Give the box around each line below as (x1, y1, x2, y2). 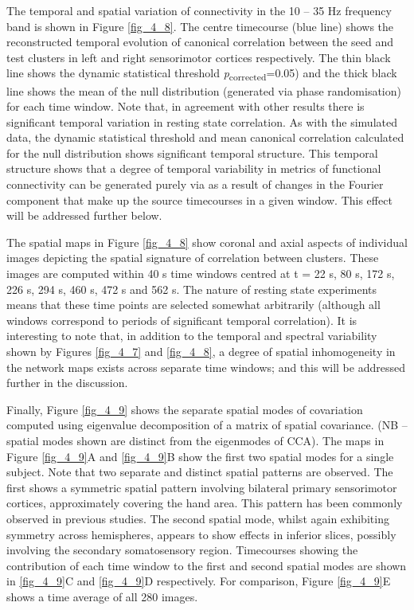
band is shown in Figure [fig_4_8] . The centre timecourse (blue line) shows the (6, 18, 394, 34)
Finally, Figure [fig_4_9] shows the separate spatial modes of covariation (6, 401, 363, 417)
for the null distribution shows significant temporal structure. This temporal (6, 144, 378, 161)
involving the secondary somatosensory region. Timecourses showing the (6, 542, 358, 558)
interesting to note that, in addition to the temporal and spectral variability (6, 327, 377, 344)
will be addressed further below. (6, 207, 162, 224)
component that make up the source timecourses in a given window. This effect (6, 191, 393, 208)
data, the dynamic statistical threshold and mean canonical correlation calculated (6, 129, 404, 146)
